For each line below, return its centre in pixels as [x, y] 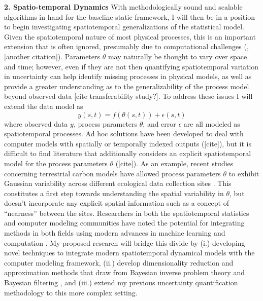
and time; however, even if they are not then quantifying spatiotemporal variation [131, 66]
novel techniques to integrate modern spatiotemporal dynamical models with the [129, 253]
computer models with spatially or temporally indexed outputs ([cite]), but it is [128, 143]
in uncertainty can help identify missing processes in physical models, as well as [128, 76]
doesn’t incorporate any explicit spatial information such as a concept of [117, 203]
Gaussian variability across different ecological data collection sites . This [118, 183]
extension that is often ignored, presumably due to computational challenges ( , [126, 46]
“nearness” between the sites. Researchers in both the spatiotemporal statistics [127, 213]
